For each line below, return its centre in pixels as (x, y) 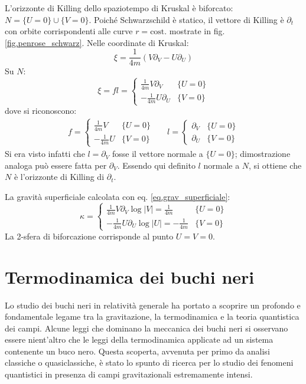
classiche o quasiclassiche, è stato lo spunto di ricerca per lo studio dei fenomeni (149, 362)
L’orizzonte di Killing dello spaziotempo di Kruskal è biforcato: (119, 8)
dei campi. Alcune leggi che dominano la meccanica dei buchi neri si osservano (147, 328)
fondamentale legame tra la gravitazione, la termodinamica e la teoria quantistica (152, 316)
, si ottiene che (275, 165)
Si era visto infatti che (45, 154)
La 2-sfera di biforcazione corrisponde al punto (89, 236)
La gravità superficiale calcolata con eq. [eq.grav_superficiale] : (118, 196)
